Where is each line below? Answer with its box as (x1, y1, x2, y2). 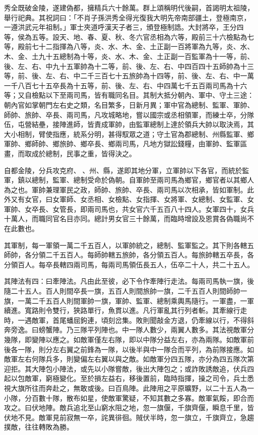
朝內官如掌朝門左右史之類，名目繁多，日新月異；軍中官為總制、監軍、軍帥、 (4, 99, 254, 110)
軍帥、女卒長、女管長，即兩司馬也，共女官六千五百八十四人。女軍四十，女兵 (4, 203, 254, 214)
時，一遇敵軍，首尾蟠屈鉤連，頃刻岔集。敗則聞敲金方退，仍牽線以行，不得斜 (4, 314, 254, 325)
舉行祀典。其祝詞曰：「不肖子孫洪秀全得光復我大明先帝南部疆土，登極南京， (4, 12, 251, 22)
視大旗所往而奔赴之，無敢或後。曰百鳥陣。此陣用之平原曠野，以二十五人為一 (4, 382, 254, 393)
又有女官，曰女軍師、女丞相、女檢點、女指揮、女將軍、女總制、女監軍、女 (10, 194, 254, 204)
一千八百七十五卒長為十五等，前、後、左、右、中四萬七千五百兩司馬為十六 (4, 80, 247, 90)
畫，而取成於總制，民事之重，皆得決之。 (4, 148, 136, 158)
